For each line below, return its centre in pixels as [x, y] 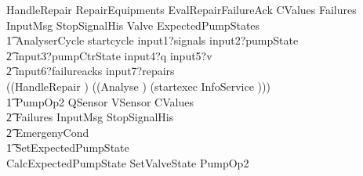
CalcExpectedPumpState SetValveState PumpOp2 [128, 162]
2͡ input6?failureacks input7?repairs [91, 71]
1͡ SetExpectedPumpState [68, 147]
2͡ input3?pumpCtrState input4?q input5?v [109, 55]
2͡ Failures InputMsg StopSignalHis [90, 117]
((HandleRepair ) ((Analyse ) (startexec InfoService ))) [138, 86]
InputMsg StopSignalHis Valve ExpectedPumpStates [133, 25]
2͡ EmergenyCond [48, 132]
